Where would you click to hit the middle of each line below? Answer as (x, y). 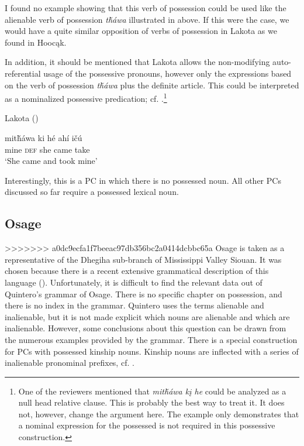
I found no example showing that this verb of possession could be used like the (146, 8)
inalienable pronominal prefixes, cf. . (70, 363)
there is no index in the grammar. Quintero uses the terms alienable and (134, 305)
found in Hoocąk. (36, 42)
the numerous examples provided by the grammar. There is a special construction (151, 339)
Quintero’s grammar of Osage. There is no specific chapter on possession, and (144, 294)
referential (23, 73)
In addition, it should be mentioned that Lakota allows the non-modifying (137, 62)
